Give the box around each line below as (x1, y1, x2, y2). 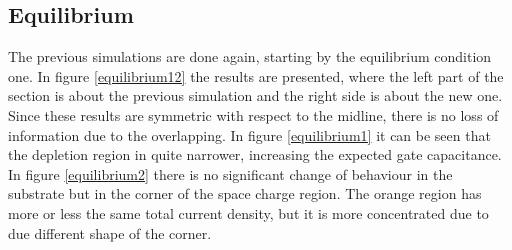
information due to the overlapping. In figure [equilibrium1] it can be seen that (8, 124, 491, 145)
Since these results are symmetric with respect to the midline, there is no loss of (8, 104, 499, 125)
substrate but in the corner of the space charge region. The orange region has (8, 183, 482, 204)
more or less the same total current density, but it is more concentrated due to (8, 202, 489, 223)
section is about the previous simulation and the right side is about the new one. (8, 85, 503, 106)
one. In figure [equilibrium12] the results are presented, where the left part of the (8, 65, 504, 86)
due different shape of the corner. (8, 222, 212, 243)
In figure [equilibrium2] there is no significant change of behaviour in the (8, 163, 453, 184)
